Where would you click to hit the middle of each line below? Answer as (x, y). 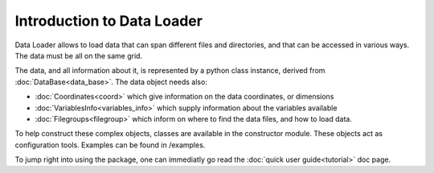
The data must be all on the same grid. (79, 55)
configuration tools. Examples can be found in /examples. (110, 145)
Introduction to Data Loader (108, 21)
